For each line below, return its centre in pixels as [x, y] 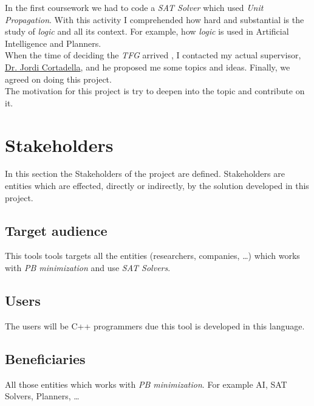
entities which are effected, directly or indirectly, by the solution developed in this [157, 186]
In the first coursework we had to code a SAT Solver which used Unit [134, 7]
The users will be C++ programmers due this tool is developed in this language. [155, 325]
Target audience [56, 230]
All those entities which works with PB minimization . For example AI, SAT [146, 384]
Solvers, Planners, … [42, 396]
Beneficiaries [45, 358]
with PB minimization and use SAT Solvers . [88, 268]
